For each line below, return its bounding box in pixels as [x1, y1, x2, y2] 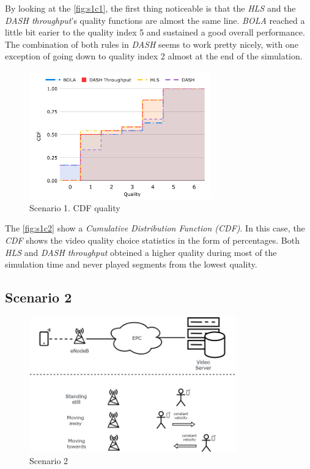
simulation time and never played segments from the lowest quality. [5, 258, 257, 271]
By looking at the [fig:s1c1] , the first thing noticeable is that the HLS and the [5, 2, 296, 14]
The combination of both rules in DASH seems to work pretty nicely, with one [5, 37, 298, 50]
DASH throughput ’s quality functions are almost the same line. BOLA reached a [5, 13, 305, 26]
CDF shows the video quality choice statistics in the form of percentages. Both [5, 233, 300, 246]
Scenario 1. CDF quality [29, 201, 120, 214]
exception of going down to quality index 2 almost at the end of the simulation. [5, 50, 303, 62]
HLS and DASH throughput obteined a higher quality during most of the [5, 246, 277, 258]
